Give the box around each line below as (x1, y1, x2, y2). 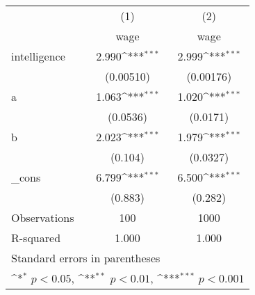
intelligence (11, 48, 65, 64)
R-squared (11, 230, 61, 246)
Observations (11, 209, 74, 225)
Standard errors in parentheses (11, 250, 161, 266)
